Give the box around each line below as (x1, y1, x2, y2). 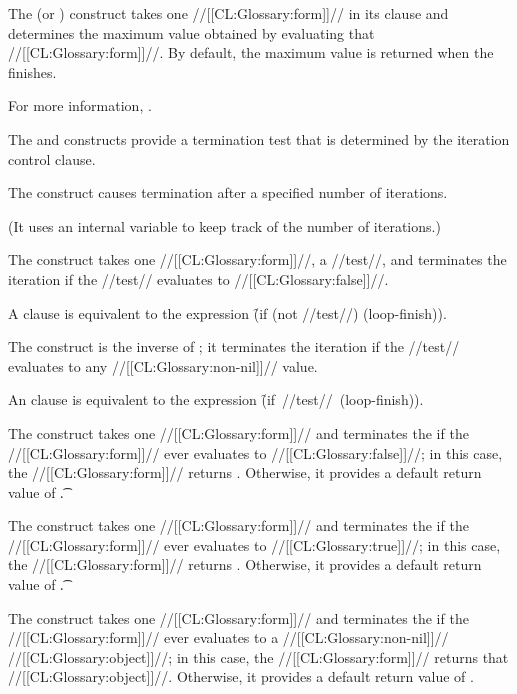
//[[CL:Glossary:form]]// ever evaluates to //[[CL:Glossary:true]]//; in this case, (8, 534, 501, 555)
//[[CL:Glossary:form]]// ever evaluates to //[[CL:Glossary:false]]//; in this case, (8, 442, 503, 463)
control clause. (8, 148, 96, 169)
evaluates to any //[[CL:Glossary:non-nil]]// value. (8, 355, 318, 376)
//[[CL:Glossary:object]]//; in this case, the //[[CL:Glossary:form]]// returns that (8, 646, 509, 667)
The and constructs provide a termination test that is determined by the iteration (8, 128, 510, 149)
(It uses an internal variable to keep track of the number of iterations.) (8, 215, 441, 236)
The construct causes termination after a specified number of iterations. (8, 182, 448, 203)
